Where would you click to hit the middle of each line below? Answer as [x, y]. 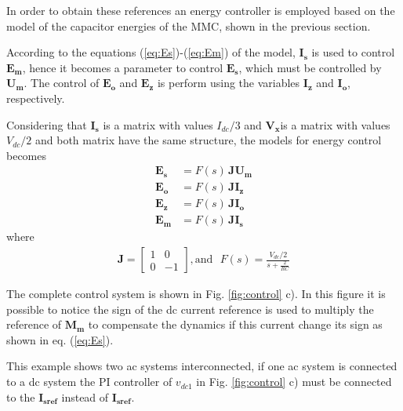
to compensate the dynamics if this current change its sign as [235, 324]
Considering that [47, 124]
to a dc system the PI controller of [89, 382]
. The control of [62, 83]
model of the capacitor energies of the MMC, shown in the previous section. [189, 25]
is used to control [353, 52]
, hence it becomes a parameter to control [123, 67]
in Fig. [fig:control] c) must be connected [294, 382]
